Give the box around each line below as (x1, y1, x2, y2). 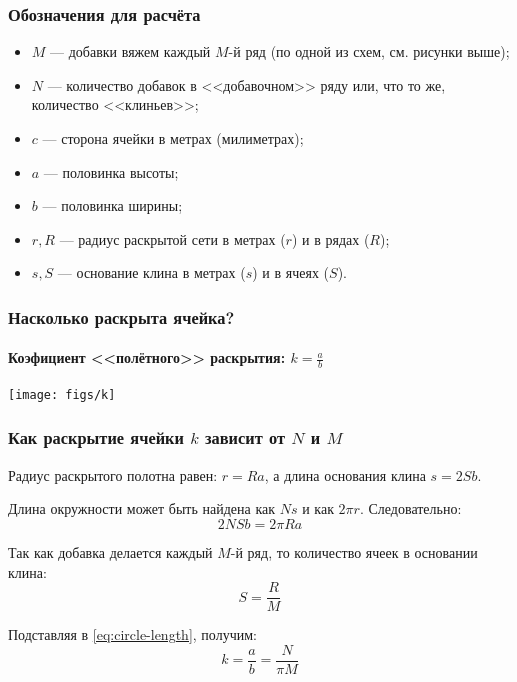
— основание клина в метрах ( (57, 262, 246, 283)
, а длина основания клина (264, 464, 426, 485)
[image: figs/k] (8, 387, 116, 402)
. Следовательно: (359, 498, 462, 519)
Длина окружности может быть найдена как (8, 498, 276, 519)
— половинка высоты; (43, 161, 179, 182)
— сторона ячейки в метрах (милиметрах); (42, 128, 304, 148)
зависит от (205, 425, 286, 450)
